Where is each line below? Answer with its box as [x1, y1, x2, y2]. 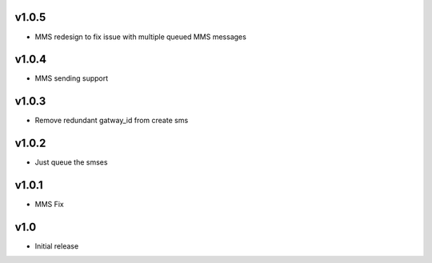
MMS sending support [34, 74, 109, 83]
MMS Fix [34, 200, 64, 209]
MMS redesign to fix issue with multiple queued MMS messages [34, 32, 247, 42]
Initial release [34, 241, 79, 251]
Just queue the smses [34, 157, 108, 167]
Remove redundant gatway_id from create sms [34, 116, 189, 126]
